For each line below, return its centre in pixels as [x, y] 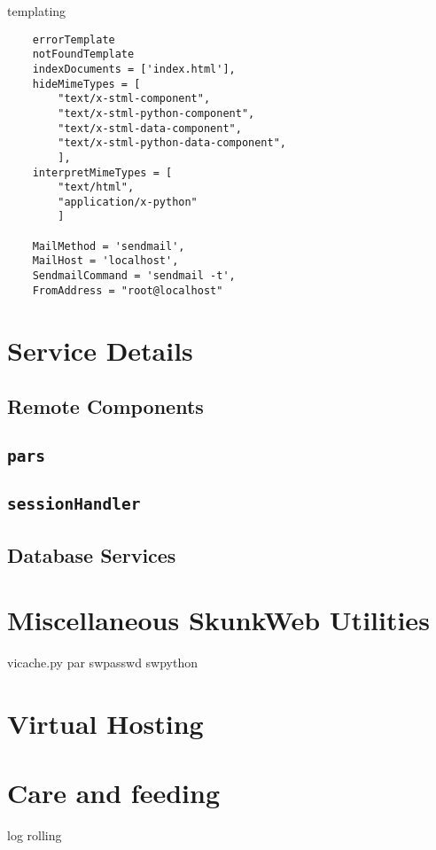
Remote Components [105, 406]
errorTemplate [74, 39]
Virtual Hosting [105, 723]
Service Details [100, 350]
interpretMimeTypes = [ [102, 172]
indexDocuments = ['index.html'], [134, 69]
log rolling [35, 835]
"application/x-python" [128, 202]
